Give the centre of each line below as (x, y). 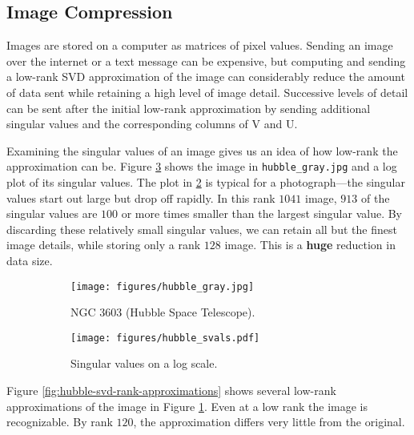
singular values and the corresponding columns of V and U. (152, 124)
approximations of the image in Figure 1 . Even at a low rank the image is (187, 406)
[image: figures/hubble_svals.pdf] (165, 338)
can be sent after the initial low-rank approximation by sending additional (189, 108)
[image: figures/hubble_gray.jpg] (163, 286)
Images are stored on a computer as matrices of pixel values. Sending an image (200, 45)
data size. (30, 260)
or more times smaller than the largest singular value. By (262, 213)
